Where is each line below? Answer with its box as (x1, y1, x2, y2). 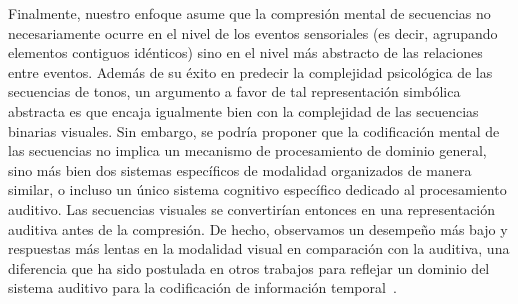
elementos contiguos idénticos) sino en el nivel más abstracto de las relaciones (8, 42, 483, 63)
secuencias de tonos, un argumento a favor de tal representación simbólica (8, 81, 461, 102)
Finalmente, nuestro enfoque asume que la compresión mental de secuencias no (8, 3, 491, 23)
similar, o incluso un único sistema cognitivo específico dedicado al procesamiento (8, 179, 507, 200)
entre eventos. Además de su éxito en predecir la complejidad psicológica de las (8, 61, 493, 82)
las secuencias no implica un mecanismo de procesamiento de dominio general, (8, 140, 487, 161)
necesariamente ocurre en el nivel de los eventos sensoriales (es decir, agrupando (8, 22, 498, 43)
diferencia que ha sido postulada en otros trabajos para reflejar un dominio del (8, 257, 490, 278)
